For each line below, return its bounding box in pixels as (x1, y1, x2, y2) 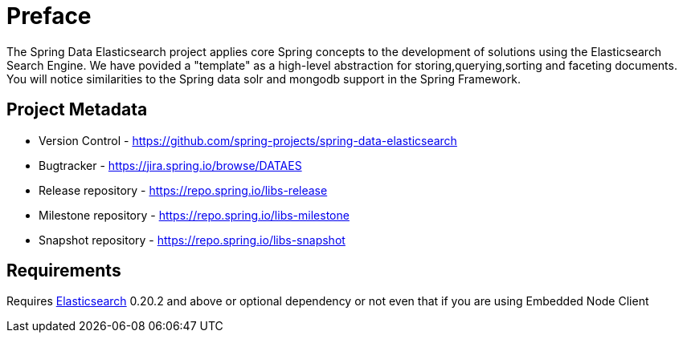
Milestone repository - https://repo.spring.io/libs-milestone (39, 208, 350, 222)
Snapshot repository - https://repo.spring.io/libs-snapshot (39, 232, 346, 247)
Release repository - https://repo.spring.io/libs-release (39, 183, 328, 197)
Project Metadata (6, 99, 148, 120)
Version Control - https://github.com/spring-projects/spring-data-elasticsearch (39, 133, 457, 147)
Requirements (6, 260, 121, 281)
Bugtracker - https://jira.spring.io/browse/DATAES (39, 158, 302, 172)
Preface (6, 2, 92, 30)
